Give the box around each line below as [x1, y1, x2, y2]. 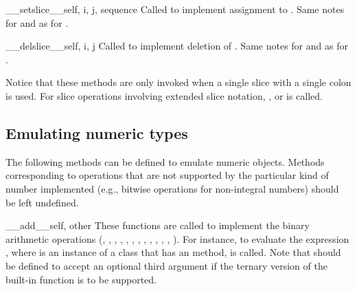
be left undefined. [5, 195, 79, 209]
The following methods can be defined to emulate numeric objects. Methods [5, 154, 325, 169]
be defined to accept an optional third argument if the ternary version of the [5, 258, 327, 272]
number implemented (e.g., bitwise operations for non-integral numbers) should [5, 181, 339, 195]
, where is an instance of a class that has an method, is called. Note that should [5, 245, 341, 259]
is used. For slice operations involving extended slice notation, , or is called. [5, 88, 323, 103]
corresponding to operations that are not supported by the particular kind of [5, 168, 329, 182]
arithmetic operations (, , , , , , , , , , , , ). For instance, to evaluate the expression [5, 231, 349, 246]
